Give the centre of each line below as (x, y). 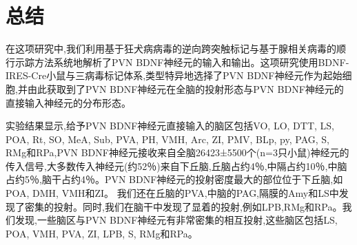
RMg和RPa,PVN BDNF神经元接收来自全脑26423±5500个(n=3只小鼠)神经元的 (177, 152)
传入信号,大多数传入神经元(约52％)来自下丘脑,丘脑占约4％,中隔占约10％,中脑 (176, 166)
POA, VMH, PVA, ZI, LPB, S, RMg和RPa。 (102, 233)
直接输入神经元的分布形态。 (68, 102)
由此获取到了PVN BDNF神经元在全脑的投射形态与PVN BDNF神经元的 (185, 88)
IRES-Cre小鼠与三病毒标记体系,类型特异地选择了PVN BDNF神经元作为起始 (174, 75)
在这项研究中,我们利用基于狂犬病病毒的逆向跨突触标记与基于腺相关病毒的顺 (176, 49)
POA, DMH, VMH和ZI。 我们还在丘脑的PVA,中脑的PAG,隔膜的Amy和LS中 (172, 193)
